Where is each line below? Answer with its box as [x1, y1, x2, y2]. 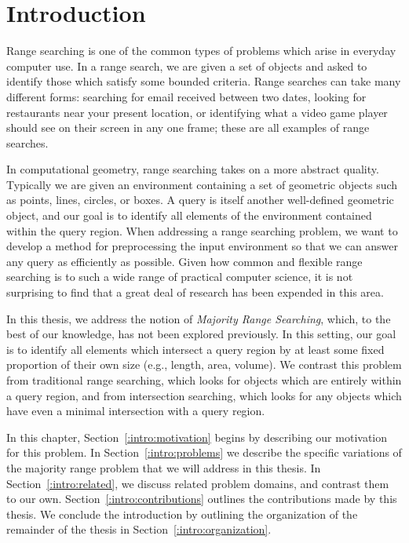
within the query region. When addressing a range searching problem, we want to [6, 222, 398, 239]
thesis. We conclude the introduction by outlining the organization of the [6, 505, 358, 522]
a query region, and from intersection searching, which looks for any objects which [6, 387, 402, 403]
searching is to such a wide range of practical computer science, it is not [6, 268, 353, 285]
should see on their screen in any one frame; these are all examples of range [6, 119, 370, 136]
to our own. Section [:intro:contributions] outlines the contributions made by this [6, 490, 397, 507]
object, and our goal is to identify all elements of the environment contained [6, 207, 372, 224]
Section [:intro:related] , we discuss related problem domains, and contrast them [6, 475, 389, 491]
